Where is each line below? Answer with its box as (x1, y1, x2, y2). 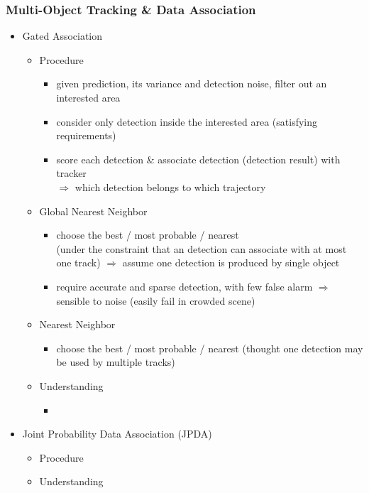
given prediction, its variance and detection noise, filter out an (56, 76, 327, 91)
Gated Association (22, 28, 103, 43)
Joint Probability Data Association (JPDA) (22, 426, 212, 441)
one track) (56, 255, 101, 270)
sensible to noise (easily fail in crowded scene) (56, 293, 255, 308)
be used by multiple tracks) (56, 354, 175, 369)
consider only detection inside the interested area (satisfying (56, 114, 318, 129)
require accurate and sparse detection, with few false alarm (56, 278, 313, 293)
